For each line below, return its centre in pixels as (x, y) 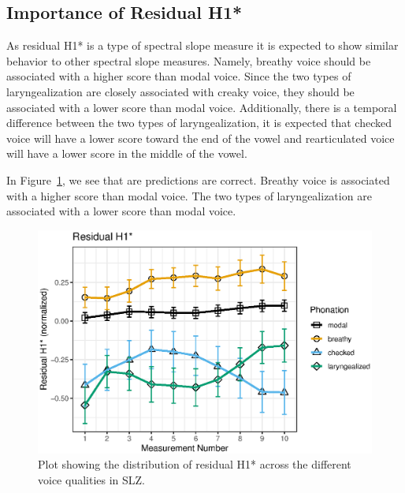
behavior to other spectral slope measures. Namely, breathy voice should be (189, 60)
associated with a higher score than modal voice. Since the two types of (179, 76)
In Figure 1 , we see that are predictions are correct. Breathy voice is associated (198, 179)
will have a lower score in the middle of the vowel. (127, 153)
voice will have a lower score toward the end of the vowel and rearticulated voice (201, 138)
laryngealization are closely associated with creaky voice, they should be (180, 91)
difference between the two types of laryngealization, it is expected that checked (199, 123)
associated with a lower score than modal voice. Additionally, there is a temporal (202, 107)
